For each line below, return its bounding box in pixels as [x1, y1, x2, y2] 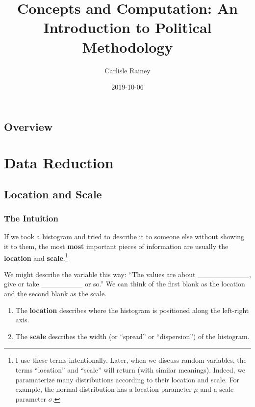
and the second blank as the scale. [4, 288, 107, 299]
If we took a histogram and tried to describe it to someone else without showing [4, 231, 245, 242]
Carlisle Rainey [104, 65, 151, 75]
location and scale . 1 [4, 251, 68, 263]
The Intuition [4, 212, 58, 224]
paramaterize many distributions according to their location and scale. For [15, 374, 239, 384]
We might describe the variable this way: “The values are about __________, [4, 269, 251, 279]
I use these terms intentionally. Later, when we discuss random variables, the [15, 355, 247, 365]
